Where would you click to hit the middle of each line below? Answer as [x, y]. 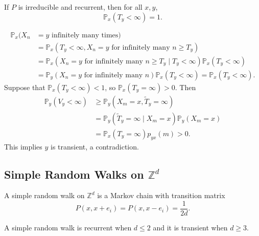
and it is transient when [190, 228]
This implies [23, 146]
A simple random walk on [44, 195]
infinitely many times [85, 35]
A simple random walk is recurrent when [68, 228]
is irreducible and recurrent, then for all [80, 7]
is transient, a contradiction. [95, 146]
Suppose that [25, 87]
